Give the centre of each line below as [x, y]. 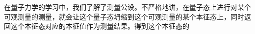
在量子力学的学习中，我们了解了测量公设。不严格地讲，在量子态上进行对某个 [127, 7]
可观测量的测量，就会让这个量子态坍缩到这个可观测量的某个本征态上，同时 [124, 16]
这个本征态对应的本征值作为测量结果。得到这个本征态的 [100, 26]
